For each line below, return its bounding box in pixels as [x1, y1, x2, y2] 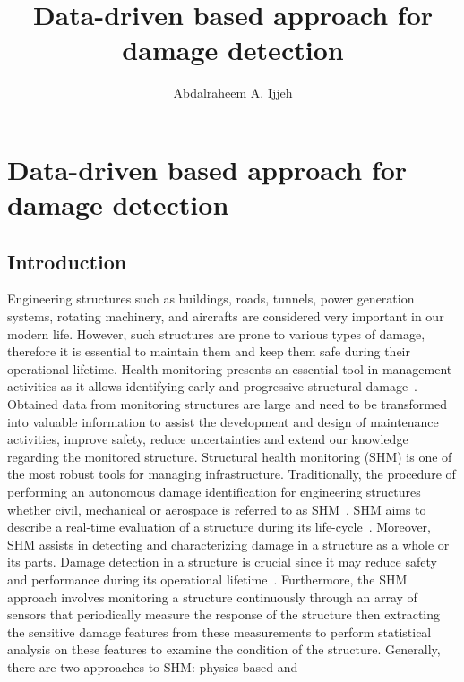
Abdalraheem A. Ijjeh [173, 83, 293, 102]
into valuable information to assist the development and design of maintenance [7, 412, 439, 431]
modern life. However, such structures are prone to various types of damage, [7, 324, 425, 343]
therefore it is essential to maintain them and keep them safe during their [7, 342, 411, 361]
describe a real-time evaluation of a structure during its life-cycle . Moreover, [7, 517, 432, 536]
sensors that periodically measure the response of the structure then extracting [7, 605, 441, 624]
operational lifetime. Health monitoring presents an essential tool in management [7, 359, 452, 378]
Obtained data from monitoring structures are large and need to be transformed [7, 395, 447, 413]
